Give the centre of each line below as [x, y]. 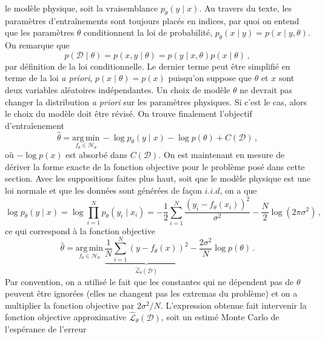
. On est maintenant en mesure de [222, 155]
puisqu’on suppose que [210, 78]
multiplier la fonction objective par [70, 305]
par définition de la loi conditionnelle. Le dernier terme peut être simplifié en [148, 66]
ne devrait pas [266, 89]
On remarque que [37, 45]
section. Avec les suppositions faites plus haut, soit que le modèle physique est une [158, 178]
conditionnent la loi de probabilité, [148, 32]
